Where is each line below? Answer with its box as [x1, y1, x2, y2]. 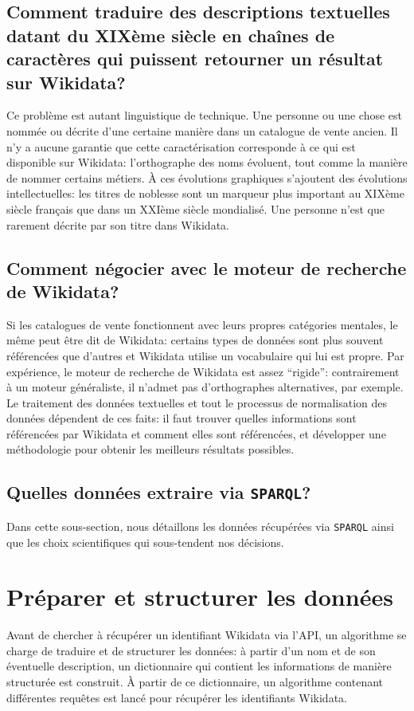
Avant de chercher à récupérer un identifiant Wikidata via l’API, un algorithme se [6, 627, 407, 643]
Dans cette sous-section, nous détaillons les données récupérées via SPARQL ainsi [6, 517, 394, 534]
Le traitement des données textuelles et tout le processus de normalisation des [6, 394, 388, 410]
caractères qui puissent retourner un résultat [6, 46, 384, 71]
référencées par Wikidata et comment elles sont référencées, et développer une [6, 425, 386, 442]
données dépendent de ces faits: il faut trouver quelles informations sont [6, 410, 357, 426]
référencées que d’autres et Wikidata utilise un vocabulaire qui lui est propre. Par [6, 347, 404, 363]
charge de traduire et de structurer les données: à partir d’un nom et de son [6, 642, 376, 658]
